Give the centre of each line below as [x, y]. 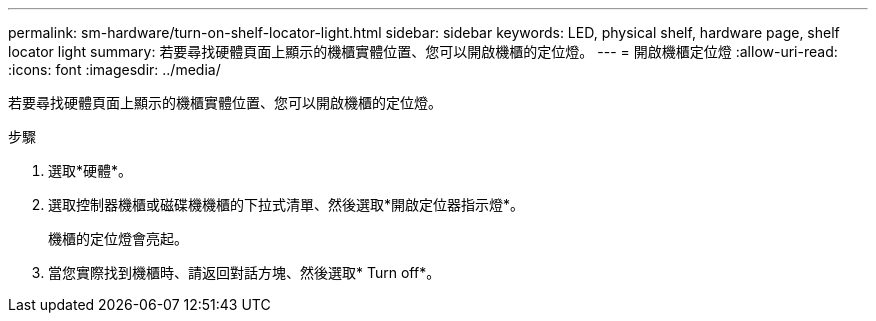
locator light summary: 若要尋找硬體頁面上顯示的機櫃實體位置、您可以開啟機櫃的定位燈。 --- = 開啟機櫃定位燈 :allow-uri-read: [423, 51]
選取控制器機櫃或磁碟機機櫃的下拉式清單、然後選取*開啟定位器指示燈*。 [286, 204]
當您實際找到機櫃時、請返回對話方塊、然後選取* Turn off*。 [244, 272]
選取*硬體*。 [90, 170]
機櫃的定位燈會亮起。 [118, 238]
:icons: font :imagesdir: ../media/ [114, 69]
